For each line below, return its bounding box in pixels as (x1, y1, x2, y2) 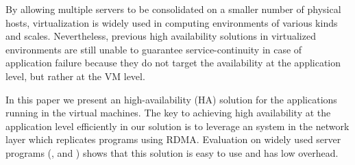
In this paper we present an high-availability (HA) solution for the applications (5, 92, 337, 106)
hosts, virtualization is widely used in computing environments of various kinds (5, 15, 338, 29)
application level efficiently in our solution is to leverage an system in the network (5, 118, 350, 133)
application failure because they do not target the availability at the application (5, 55, 341, 70)
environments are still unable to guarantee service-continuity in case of (5, 42, 302, 56)
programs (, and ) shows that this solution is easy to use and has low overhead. (5, 145, 339, 160)
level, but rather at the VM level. (5, 68, 145, 83)
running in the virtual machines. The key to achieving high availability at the (5, 105, 331, 120)
